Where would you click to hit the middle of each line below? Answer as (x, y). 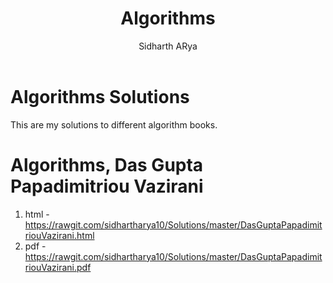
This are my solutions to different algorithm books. (114, 124)
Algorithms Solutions (100, 96)
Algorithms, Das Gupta (107, 164)
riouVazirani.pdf (58, 267)
